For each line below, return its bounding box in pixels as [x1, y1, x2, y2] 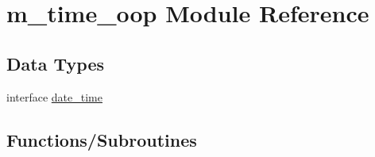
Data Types [6, 51, 104, 75]
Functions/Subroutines [6, 127, 197, 151]
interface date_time [6, 88, 102, 105]
